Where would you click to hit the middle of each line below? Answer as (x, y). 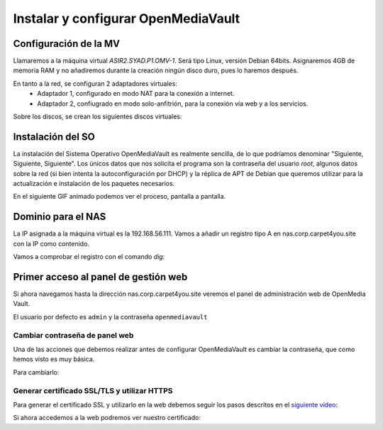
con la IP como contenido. (51, 243)
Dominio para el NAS (60, 217)
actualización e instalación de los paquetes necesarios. (94, 184)
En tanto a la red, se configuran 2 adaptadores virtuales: (95, 83)
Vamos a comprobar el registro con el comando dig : (89, 257)
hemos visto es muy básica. (54, 359)
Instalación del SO (54, 137)
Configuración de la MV (67, 44)
